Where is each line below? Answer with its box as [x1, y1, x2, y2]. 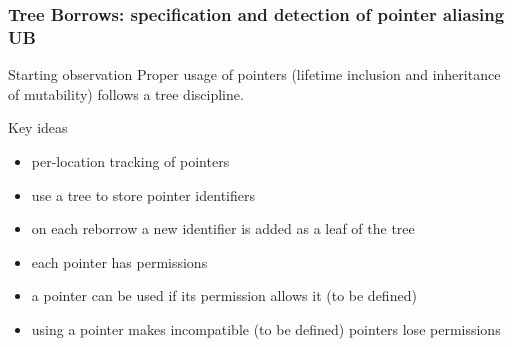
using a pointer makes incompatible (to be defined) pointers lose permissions [31, 318, 501, 339]
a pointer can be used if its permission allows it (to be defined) [31, 285, 417, 306]
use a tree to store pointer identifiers [31, 184, 255, 205]
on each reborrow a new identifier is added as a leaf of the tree [31, 218, 415, 239]
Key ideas [8, 117, 68, 138]
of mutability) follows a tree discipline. [8, 83, 244, 104]
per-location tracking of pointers [31, 150, 230, 171]
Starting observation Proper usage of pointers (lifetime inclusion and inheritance [8, 64, 501, 85]
